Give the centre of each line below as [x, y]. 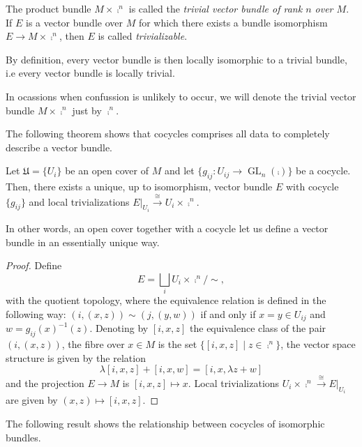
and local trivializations [79, 201]
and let [179, 171]
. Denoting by [119, 328]
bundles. [23, 437]
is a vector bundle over [74, 22]
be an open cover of [107, 171]
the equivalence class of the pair [258, 328]
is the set [178, 343]
